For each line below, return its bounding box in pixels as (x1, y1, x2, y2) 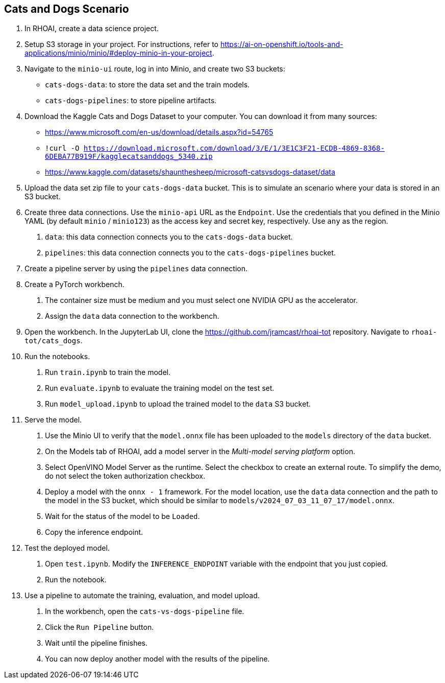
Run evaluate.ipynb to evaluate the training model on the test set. (45, 384, 275, 393)
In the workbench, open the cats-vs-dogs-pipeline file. (45, 607, 244, 616)
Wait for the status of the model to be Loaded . (45, 512, 200, 521)
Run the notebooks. (24, 352, 90, 361)
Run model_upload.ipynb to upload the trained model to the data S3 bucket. (45, 399, 311, 409)
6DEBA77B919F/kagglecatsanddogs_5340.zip (45, 152, 213, 161)
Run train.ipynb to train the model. (45, 368, 171, 377)
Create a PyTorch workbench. (24, 280, 125, 289)
